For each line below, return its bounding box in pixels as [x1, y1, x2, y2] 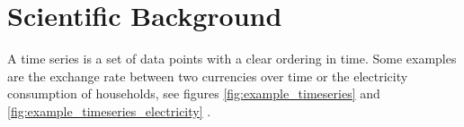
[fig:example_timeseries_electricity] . [7, 101, 211, 120]
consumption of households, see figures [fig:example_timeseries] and [7, 84, 380, 103]
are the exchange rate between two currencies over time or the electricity [7, 66, 408, 85]
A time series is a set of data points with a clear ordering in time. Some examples [7, 49, 457, 68]
